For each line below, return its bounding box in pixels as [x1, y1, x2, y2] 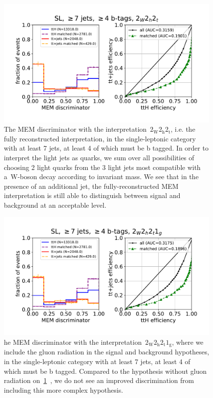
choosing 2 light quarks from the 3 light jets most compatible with [4, 162, 201, 172]
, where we [172, 337, 204, 347]
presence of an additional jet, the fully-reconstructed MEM [4, 181, 179, 191]
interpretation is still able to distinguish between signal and [4, 190, 181, 200]
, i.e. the [170, 124, 196, 134]
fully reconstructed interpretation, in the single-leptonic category [4, 133, 196, 143]
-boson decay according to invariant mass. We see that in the [17, 171, 199, 182]
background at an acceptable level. [4, 200, 106, 210]
